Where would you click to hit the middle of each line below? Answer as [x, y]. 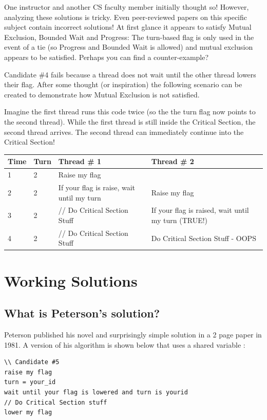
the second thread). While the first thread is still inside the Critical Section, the [130, 121]
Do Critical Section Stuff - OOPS [204, 238]
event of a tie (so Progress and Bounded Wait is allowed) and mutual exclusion [129, 47]
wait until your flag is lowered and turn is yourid [96, 393]
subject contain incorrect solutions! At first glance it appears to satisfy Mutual [128, 27]
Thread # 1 [80, 161]
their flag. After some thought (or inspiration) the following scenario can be [123, 84]
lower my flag [28, 413]
